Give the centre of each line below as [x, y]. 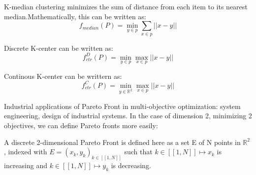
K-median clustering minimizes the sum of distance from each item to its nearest [126, 6]
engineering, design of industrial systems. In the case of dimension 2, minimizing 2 [128, 116]
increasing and [26, 165]
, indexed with [26, 152]
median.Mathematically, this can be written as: [75, 16]
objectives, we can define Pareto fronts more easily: [81, 125]
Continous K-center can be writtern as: [63, 76]
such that [138, 152]
